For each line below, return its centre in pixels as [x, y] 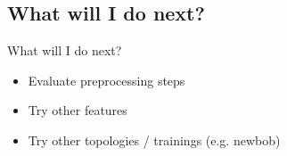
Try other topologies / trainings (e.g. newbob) [154, 140]
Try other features [78, 110]
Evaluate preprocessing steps [107, 80]
